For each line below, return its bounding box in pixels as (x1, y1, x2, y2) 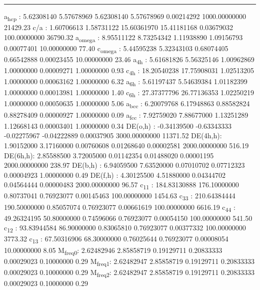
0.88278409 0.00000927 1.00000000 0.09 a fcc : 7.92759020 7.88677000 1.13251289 (4, 109, 248, 121)
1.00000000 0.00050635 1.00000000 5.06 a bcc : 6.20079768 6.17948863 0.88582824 (4, 98, 250, 110)
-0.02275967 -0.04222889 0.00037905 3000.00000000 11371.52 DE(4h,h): (4, 130, 222, 141)
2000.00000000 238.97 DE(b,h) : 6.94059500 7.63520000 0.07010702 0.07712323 (4, 160, 245, 170)
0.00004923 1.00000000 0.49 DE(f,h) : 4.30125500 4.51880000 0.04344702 (4, 169, 225, 180)
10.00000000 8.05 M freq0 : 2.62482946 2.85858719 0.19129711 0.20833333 (4, 244, 222, 256)
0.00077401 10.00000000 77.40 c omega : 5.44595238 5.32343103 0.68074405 (4, 43, 228, 55)
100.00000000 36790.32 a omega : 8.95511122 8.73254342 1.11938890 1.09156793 (4, 32, 243, 44)
